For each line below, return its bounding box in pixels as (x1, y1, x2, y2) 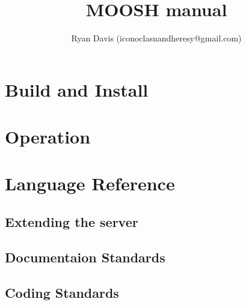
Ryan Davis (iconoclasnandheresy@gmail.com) (71, 32, 242, 44)
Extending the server (5, 213, 138, 231)
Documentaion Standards (5, 247, 165, 266)
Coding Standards (5, 283, 119, 301)
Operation (5, 124, 91, 149)
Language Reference (5, 171, 175, 196)
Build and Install (5, 77, 149, 101)
